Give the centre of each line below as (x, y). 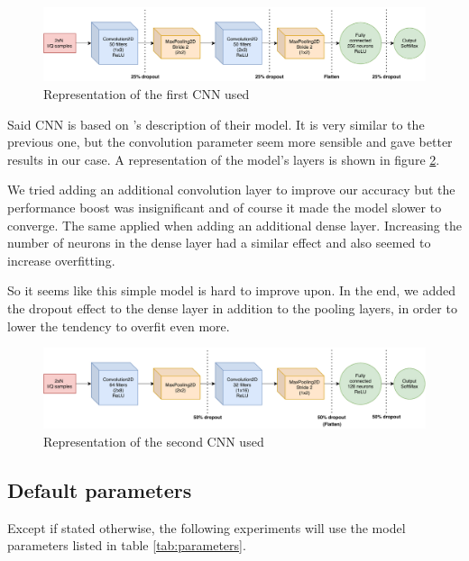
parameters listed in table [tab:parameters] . (127, 545)
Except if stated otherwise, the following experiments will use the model (207, 527)
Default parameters (100, 489)
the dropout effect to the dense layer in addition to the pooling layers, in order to (232, 308)
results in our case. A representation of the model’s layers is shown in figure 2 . (224, 159)
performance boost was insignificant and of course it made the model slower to (225, 207)
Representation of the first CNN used (147, 93)
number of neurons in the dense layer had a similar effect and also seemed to (219, 243)
